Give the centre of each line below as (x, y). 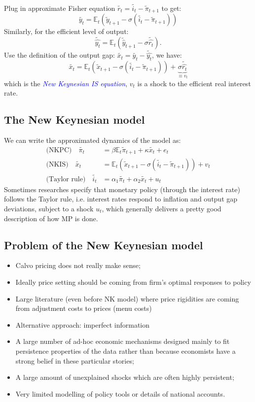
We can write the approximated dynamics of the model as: (92, 140)
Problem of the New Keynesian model (104, 245)
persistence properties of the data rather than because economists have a (126, 351)
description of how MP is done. (51, 218)
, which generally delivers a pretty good (162, 208)
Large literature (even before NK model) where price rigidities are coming (127, 298)
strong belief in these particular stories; (75, 360)
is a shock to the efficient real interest (194, 83)
